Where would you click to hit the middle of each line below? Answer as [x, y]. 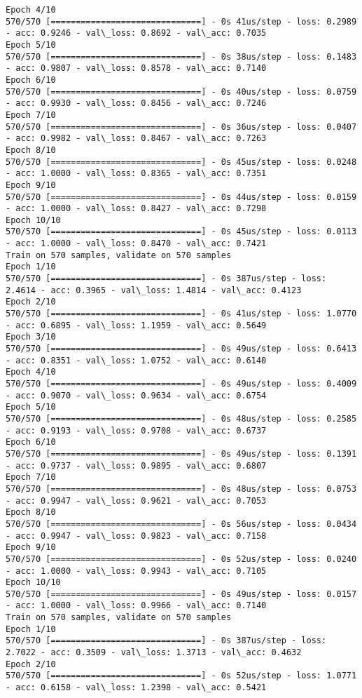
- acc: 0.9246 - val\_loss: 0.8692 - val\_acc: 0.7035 [136, 33]
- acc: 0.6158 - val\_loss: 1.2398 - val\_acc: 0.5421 [136, 688]
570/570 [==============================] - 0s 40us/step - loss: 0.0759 [181, 92]
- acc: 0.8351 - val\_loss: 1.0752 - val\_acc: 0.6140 [136, 360]
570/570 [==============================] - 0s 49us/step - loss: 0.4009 [181, 384]
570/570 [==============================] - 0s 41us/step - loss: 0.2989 [181, 21]
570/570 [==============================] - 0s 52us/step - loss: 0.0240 [181, 559]
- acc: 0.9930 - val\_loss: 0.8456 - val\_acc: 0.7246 [136, 103]
